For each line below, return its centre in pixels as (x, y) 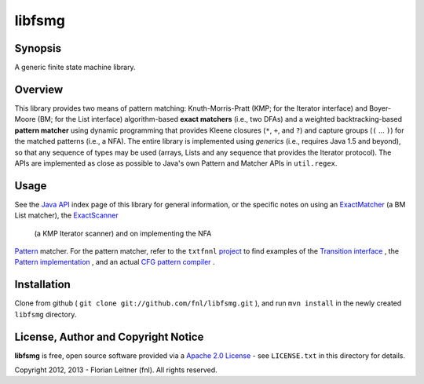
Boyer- (380, 108)
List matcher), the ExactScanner (66, 215)
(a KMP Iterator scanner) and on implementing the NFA (123, 233)
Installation (42, 285)
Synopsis (38, 48)
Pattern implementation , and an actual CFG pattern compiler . (115, 262)
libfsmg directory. (46, 314)
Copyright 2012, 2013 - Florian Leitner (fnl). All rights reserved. (116, 370)
